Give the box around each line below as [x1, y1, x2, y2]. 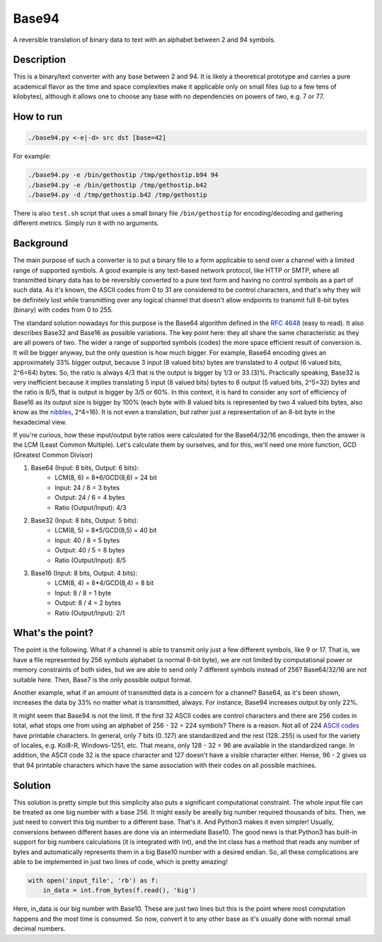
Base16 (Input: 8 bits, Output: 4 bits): [30, 569, 138, 577]
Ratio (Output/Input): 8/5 [54, 556, 127, 564]
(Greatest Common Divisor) [13, 450, 93, 459]
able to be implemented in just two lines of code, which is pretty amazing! [13, 858, 228, 866]
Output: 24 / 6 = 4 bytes [54, 493, 125, 502]
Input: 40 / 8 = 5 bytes [54, 535, 120, 545]
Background [13, 237, 69, 249]
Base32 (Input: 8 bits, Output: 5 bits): [30, 516, 139, 525]
